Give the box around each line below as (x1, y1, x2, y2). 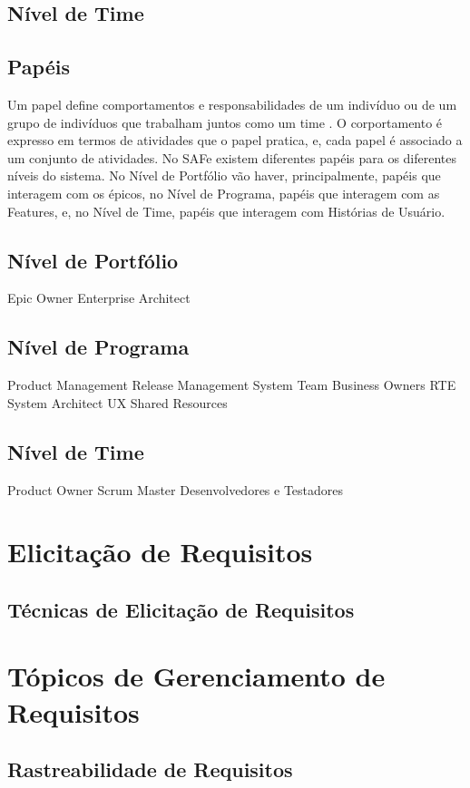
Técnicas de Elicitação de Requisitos (7, 595, 355, 623)
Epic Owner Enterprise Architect (7, 288, 191, 307)
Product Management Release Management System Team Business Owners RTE (7, 375, 456, 394)
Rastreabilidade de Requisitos (7, 755, 293, 783)
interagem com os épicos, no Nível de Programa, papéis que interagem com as (7, 183, 440, 202)
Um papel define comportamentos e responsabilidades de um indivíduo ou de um (7, 94, 457, 113)
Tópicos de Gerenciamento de (7, 657, 386, 695)
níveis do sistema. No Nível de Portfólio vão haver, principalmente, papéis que (7, 166, 441, 185)
